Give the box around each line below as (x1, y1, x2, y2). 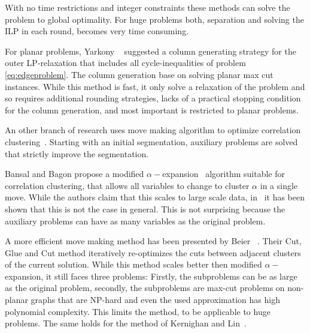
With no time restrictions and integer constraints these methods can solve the (5, 1, 290, 13)
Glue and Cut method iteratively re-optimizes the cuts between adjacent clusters (5, 246, 301, 259)
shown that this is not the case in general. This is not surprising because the (5, 202, 285, 215)
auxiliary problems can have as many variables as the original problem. (5, 214, 266, 227)
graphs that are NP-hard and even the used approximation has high (31, 293, 280, 306)
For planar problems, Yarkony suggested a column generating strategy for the (5, 44, 296, 57)
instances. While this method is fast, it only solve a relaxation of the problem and (5, 80, 305, 92)
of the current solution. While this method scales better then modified (5, 258, 262, 271)
